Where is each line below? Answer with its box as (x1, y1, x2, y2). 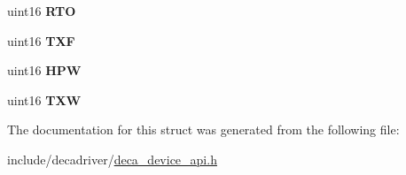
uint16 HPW (7, 61, 82, 80)
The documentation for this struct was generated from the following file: (7, 120, 400, 139)
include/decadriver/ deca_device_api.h (7, 149, 217, 168)
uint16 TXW (7, 90, 82, 109)
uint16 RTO (7, 2, 76, 19)
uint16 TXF (7, 31, 75, 49)
